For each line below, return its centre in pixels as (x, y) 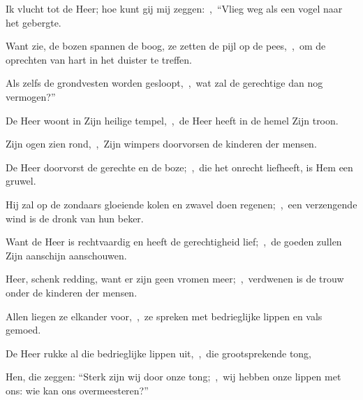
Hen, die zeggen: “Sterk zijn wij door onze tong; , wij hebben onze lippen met (173, 377)
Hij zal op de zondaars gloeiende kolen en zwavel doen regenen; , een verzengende (181, 204)
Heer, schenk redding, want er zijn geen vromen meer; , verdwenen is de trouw (175, 279)
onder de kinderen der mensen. (72, 292)
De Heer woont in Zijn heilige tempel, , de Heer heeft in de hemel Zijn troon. (172, 120)
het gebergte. (34, 22)
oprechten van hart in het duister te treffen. (99, 59)
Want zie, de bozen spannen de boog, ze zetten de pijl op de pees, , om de (166, 46)
